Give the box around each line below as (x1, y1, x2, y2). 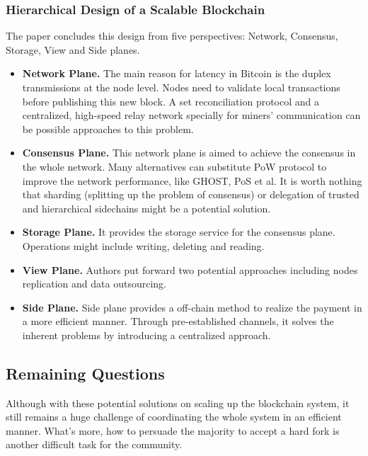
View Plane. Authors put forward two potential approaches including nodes (22, 262, 358, 277)
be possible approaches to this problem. (22, 121, 194, 136)
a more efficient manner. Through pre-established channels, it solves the (22, 314, 334, 329)
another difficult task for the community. (6, 437, 183, 452)
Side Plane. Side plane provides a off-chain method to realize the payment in (22, 300, 362, 314)
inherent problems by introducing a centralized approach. (22, 327, 271, 342)
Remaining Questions (6, 362, 165, 384)
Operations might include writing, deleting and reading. (22, 238, 265, 253)
